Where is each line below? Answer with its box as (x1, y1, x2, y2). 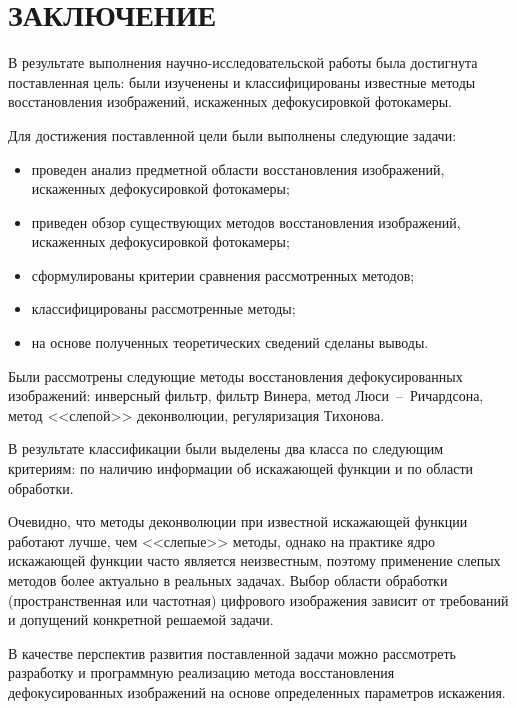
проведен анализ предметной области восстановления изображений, (31, 158, 445, 179)
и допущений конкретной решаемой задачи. (8, 609, 274, 630)
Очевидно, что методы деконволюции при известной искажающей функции (8, 511, 468, 532)
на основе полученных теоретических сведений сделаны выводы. (31, 332, 429, 353)
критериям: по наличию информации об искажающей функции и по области (8, 458, 474, 479)
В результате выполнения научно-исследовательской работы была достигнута (8, 52, 478, 73)
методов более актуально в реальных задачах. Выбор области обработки (8, 570, 448, 590)
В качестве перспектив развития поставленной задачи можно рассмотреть (8, 642, 456, 663)
